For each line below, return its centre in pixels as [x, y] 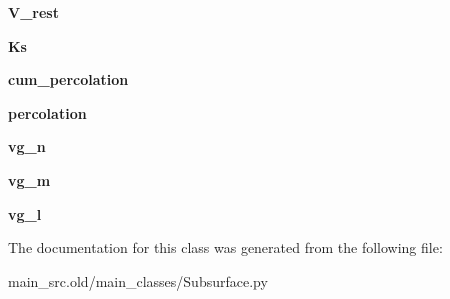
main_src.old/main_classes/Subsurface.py [138, 280]
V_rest [33, 12]
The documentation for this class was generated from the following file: [225, 247]
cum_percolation [68, 79]
